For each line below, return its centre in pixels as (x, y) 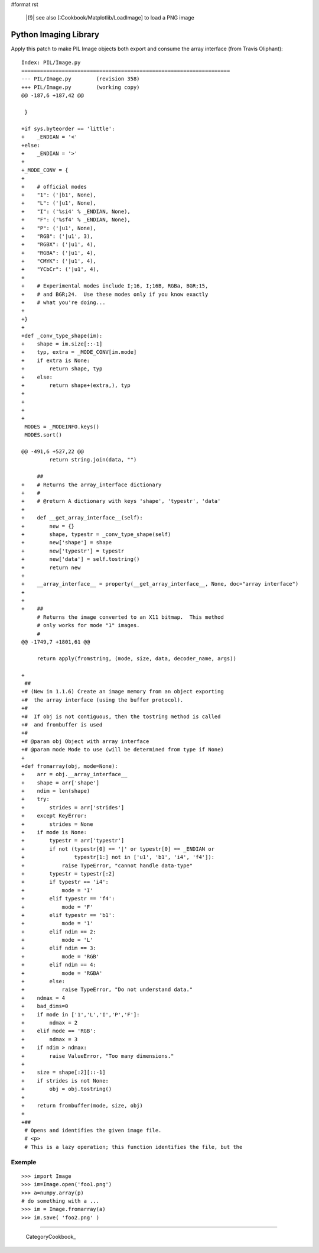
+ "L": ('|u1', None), (59, 203)
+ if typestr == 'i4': (65, 882)
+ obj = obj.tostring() (67, 1089)
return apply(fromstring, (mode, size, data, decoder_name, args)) (136, 658)
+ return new (51, 567)
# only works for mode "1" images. (88, 625)
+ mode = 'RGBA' (62, 973)
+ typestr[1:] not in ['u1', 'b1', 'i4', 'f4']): (118, 857)
